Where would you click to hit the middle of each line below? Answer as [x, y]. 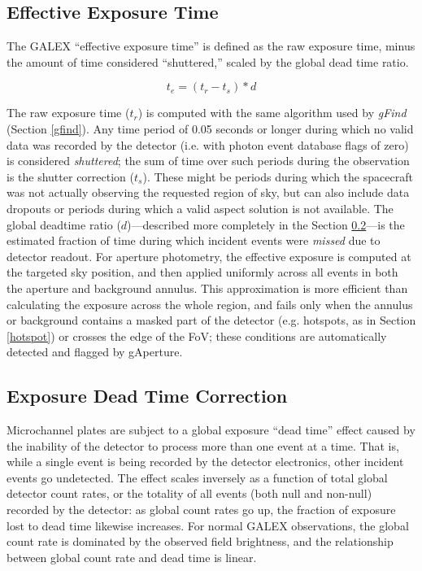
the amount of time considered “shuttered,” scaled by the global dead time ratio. [208, 61]
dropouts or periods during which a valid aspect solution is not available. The [200, 208]
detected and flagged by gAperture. [95, 352]
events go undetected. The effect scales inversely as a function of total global [197, 477]
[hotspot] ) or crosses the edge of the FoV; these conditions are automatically [197, 336]
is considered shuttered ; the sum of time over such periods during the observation [208, 161]
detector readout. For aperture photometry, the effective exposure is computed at [209, 256]
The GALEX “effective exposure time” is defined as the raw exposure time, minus [211, 46]
